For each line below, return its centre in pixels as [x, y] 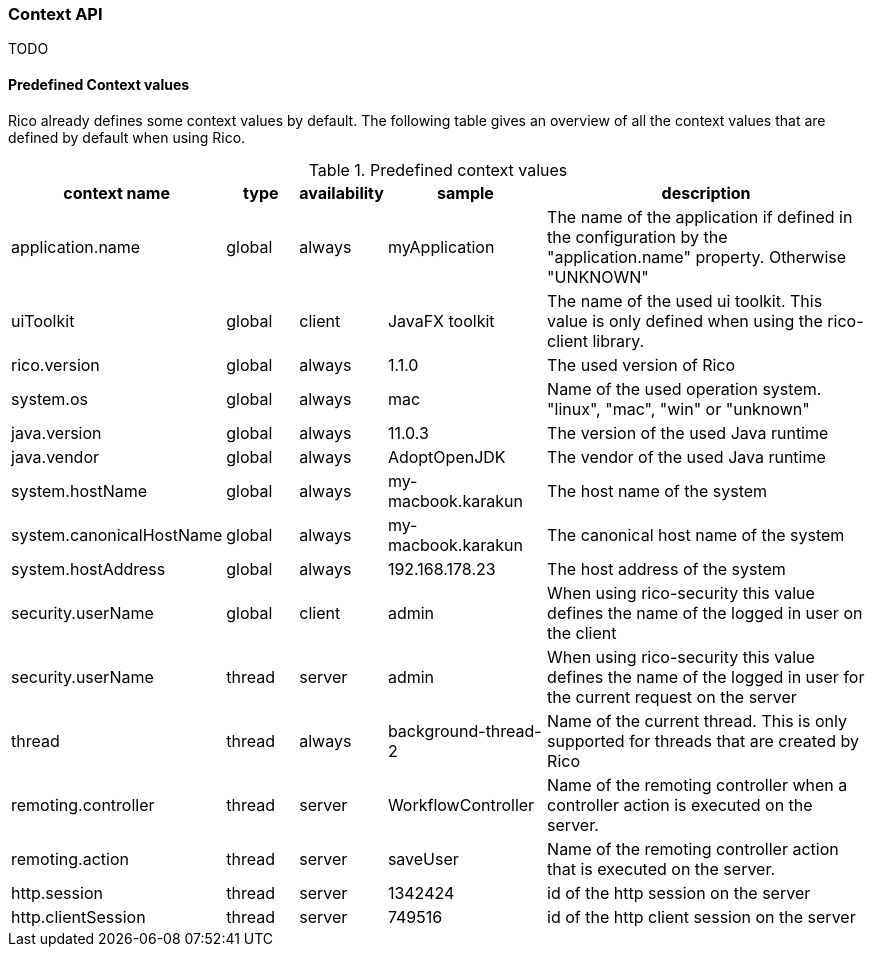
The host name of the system [657, 490]
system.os [49, 398]
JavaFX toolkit [441, 320]
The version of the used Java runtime [688, 432]
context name [116, 192]
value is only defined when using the [685, 320]
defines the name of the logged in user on [705, 612]
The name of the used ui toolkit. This [685, 300]
